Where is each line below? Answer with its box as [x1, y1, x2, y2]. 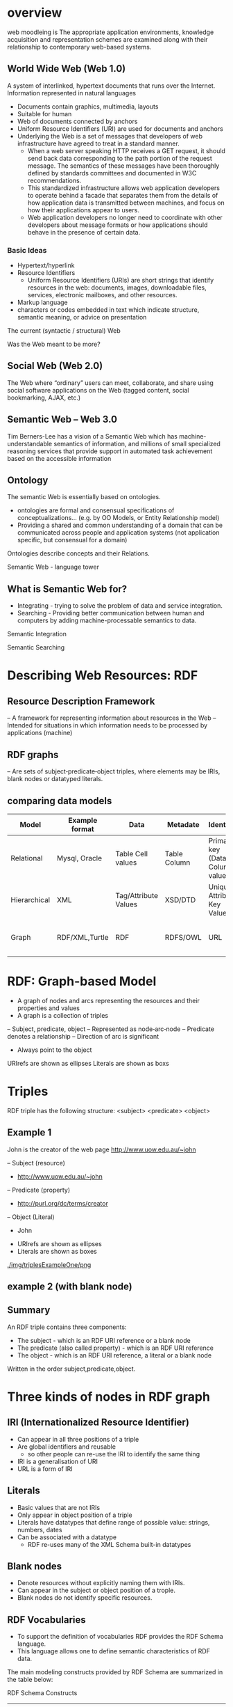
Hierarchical [10, 895, 51, 904]
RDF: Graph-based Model [7, 973, 157, 989]
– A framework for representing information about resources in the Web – [7, 714, 216, 722]
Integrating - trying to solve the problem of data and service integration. [17, 601, 223, 610]
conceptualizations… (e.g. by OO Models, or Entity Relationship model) [17, 514, 220, 522]
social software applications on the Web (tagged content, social [7, 386, 189, 394]
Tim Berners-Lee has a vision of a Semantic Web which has [7, 432, 178, 440]
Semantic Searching [7, 643, 65, 652]
